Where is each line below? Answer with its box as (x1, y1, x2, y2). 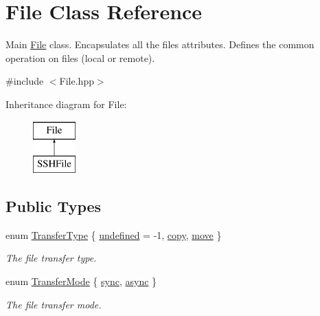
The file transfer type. (5, 251, 97, 265)
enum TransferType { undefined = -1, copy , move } (5, 227, 222, 242)
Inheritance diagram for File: (5, 96, 127, 111)
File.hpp (59, 74, 94, 88)
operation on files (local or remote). (5, 50, 155, 65)
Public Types (5, 196, 102, 217)
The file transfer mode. (5, 297, 102, 311)
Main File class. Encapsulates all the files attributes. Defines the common (5, 37, 315, 52)
